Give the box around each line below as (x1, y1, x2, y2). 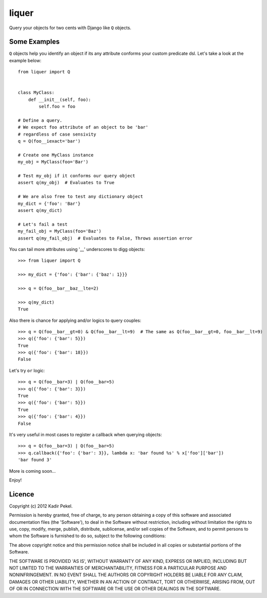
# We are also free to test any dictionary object (18, 194, 143, 199)
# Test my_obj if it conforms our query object (18, 173, 135, 179)
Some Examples (9, 38, 60, 46)
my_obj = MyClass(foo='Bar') (18, 159, 89, 165)
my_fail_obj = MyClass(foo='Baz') (18, 228, 101, 234)
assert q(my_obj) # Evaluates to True (18, 180, 115, 186)
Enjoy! (9, 477, 22, 483)
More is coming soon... (9, 468, 56, 474)
